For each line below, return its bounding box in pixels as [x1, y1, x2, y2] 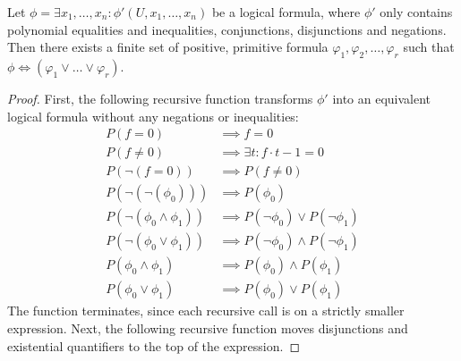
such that [403, 38, 455, 56]
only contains [380, 3, 453, 21]
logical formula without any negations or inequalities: [7, 106, 299, 125]
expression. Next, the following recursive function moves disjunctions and [7, 319, 408, 338]
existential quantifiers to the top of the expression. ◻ [7, 336, 301, 355]
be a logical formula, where [211, 3, 361, 21]
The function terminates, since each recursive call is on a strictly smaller [7, 301, 405, 320]
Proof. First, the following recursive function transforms [7, 88, 313, 107]
